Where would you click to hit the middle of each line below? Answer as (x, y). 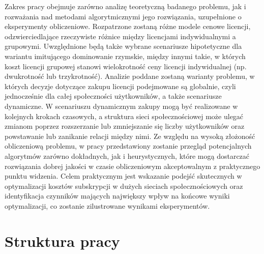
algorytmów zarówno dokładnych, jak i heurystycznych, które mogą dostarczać (127, 156)
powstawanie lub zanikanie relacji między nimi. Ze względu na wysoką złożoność (130, 136)
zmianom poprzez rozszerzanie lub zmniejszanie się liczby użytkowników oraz (125, 126)
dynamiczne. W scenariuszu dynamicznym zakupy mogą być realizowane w (121, 106)
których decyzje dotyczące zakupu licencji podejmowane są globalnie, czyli (120, 86)
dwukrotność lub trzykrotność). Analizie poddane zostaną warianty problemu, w (130, 76)
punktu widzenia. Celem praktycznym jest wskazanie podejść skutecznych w (123, 176)
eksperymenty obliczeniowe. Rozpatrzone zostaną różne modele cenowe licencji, (128, 26)
